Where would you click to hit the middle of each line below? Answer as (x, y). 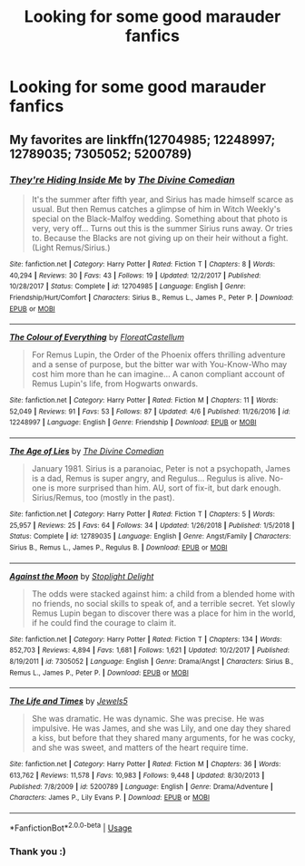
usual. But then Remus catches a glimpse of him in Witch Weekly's (156, 209)
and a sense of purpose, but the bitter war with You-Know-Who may (159, 365)
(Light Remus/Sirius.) (71, 248)
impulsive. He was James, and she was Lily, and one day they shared (161, 728)
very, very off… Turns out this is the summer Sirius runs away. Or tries (162, 228)
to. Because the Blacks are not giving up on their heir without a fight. (160, 238)
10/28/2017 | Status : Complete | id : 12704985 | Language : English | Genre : (128, 287)
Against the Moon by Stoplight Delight (82, 576)
